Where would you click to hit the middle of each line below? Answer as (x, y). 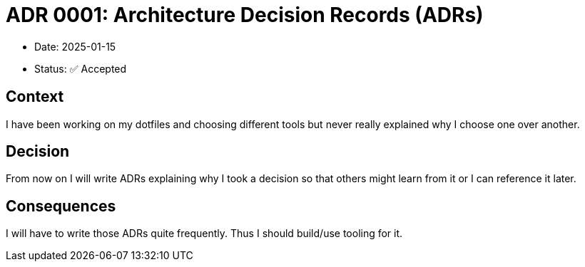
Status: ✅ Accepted (81, 68)
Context (35, 97)
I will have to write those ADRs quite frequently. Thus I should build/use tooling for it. (204, 234)
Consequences (61, 206)
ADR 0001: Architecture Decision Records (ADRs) (245, 15)
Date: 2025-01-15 (75, 46)
